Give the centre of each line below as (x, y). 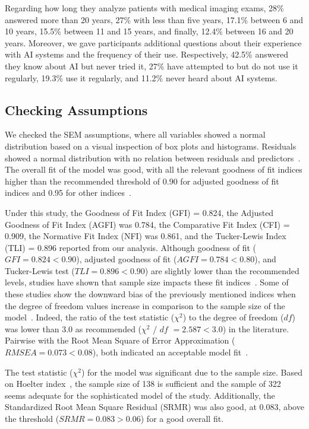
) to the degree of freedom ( (233, 317)
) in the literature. (256, 328)
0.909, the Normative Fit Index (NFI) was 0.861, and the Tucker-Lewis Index (146, 236)
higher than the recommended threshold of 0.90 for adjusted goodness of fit (142, 181)
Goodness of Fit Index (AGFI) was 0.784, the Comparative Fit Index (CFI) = (147, 224)
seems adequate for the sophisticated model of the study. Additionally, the (140, 395)
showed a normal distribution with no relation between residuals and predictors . (153, 158)
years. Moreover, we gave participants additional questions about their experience (153, 42)
